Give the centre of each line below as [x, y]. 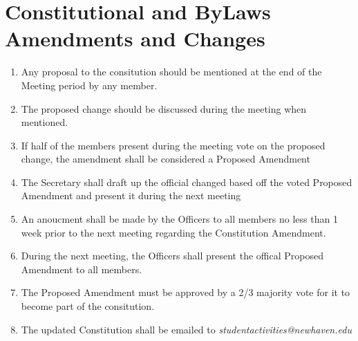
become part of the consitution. [88, 306]
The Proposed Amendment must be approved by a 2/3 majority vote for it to [186, 292]
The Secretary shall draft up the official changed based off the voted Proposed [187, 182]
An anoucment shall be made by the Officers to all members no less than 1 [179, 219]
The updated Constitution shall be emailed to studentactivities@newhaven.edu [186, 329]
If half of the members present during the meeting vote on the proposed [173, 145]
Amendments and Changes [135, 38]
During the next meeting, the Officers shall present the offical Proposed [172, 256]
